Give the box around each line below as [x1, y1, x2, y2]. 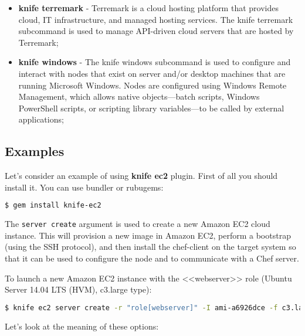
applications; [18, 113, 64, 125]
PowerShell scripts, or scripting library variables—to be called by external [18, 101, 284, 114]
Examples [5, 142, 65, 160]
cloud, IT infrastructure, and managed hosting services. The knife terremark [18, 13, 293, 25]
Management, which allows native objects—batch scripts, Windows [18, 90, 260, 103]
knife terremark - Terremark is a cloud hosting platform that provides [18, 2, 279, 13]
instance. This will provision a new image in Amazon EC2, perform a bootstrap [5, 229, 291, 241]
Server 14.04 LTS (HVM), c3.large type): [5, 283, 152, 296]
